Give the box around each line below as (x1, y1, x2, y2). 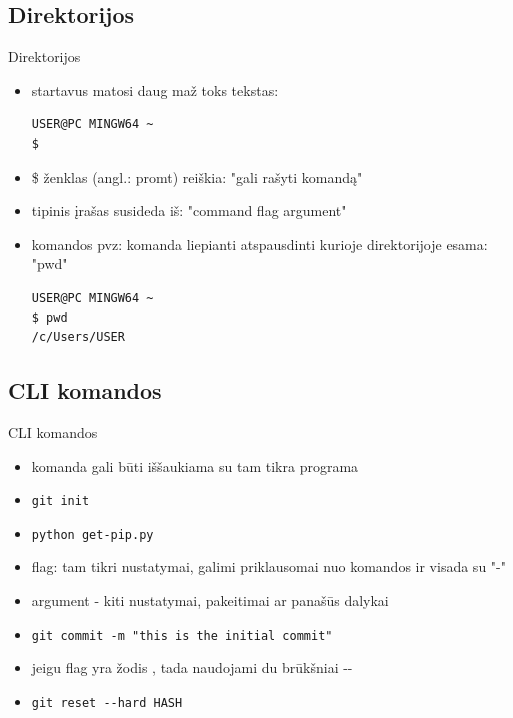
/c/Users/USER (31, 330, 125, 345)
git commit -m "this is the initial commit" (31, 628, 333, 643)
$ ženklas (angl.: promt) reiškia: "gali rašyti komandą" (31, 166, 363, 187)
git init (31, 494, 90, 509)
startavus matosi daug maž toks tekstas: (31, 79, 279, 100)
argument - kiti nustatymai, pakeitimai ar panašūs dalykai (31, 590, 389, 611)
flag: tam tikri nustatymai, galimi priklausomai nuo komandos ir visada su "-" (31, 556, 506, 577)
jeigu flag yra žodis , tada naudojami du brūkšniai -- (31, 657, 353, 678)
